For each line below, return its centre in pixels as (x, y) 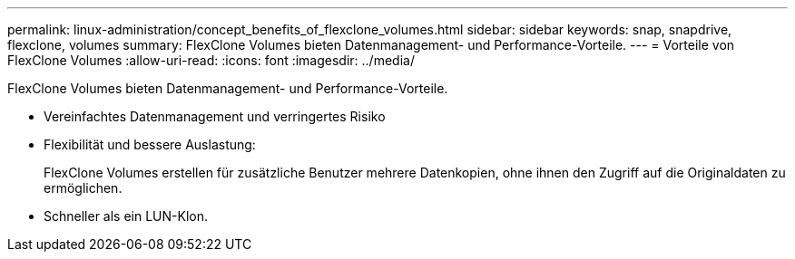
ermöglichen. (83, 188)
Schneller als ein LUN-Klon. (126, 216)
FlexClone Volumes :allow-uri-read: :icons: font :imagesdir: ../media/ (211, 60)
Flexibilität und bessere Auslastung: (150, 144)
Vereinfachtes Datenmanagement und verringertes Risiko (215, 116)
